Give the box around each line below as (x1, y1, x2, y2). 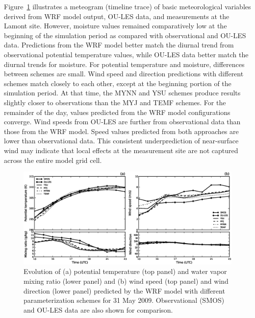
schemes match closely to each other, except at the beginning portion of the (4, 78, 231, 88)
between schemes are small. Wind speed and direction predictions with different (4, 68, 244, 79)
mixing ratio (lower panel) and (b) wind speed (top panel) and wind (24, 275, 229, 286)
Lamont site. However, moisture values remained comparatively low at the (4, 21, 227, 31)
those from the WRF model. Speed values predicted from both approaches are (4, 126, 239, 136)
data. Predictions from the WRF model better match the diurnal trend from (4, 40, 234, 50)
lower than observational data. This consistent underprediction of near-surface (4, 136, 239, 146)
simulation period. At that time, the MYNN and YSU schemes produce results (4, 88, 241, 98)
